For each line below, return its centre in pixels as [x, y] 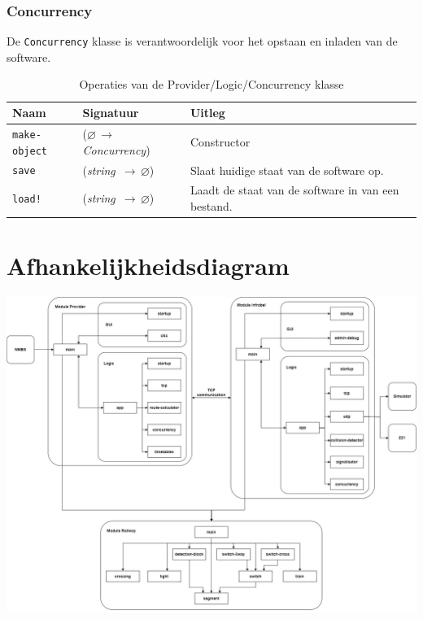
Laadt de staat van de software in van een [294, 190]
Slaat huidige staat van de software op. [287, 170]
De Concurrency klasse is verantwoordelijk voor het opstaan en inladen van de [202, 41]
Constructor [220, 141]
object [30, 151]
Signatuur [111, 113]
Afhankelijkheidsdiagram [148, 266]
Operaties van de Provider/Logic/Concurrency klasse [211, 84]
